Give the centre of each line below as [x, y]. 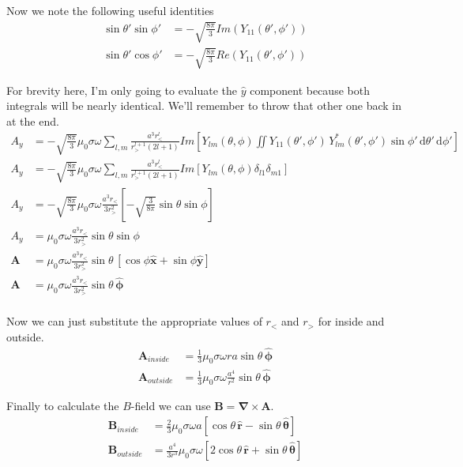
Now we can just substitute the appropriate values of [134, 321]
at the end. [33, 121]
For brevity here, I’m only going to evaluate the [122, 90]
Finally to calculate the [63, 406]
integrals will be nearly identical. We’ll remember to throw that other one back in [204, 105]
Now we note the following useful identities [110, 10]
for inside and [351, 321]
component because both [310, 90]
